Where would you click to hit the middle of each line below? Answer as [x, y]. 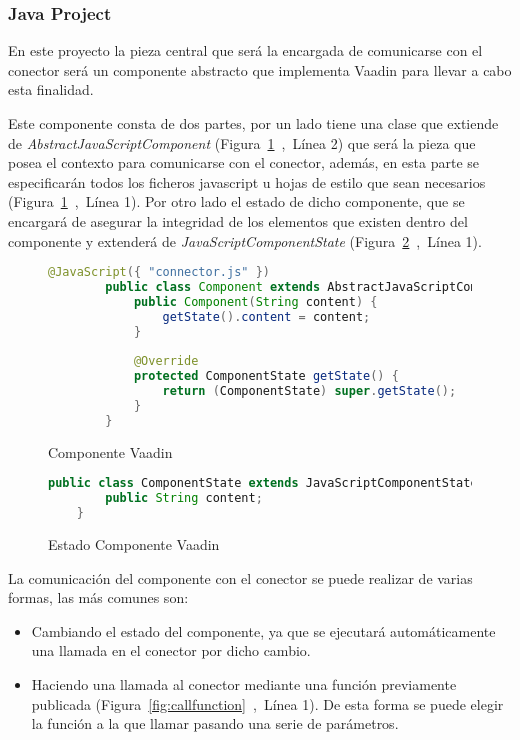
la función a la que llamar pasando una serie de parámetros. [215, 723]
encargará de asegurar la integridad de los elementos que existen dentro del [238, 220]
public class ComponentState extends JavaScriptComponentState [263, 483]
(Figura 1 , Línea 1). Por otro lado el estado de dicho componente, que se [236, 201]
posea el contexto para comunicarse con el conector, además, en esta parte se [244, 162]
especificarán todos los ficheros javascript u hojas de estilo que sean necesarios [247, 181]
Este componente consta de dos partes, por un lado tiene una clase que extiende [253, 123]
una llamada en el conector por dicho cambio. [171, 650]
